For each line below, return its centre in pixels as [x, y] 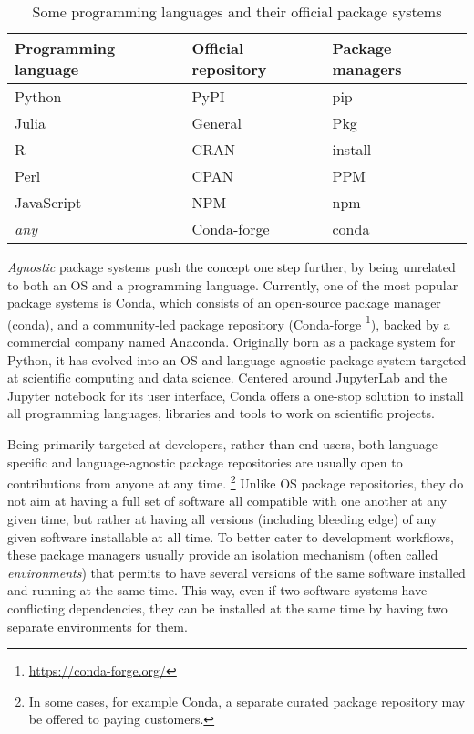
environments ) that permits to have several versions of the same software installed [237, 572]
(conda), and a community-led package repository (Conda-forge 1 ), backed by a [229, 322]
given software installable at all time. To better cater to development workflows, [231, 536]
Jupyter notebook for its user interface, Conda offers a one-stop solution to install [236, 395]
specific [28, 461]
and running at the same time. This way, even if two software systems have [217, 590]
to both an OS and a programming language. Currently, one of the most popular [233, 284]
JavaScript [48, 202]
